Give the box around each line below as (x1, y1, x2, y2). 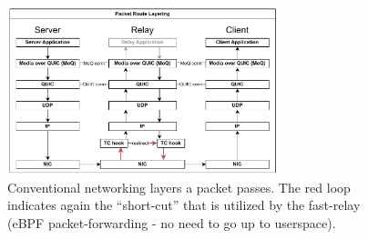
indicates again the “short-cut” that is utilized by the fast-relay (7, 195, 361, 214)
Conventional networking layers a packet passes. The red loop (7, 177, 351, 196)
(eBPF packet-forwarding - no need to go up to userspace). (7, 213, 336, 232)
